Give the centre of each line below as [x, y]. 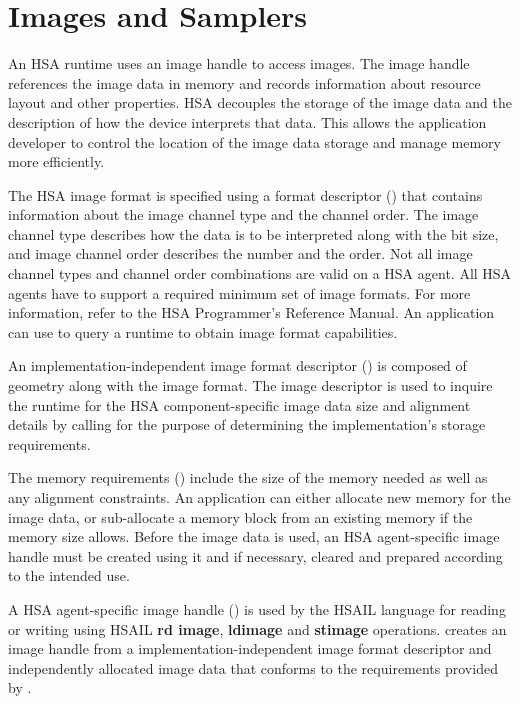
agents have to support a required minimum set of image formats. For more [239, 292]
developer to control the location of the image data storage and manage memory [254, 141]
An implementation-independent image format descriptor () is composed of [237, 365]
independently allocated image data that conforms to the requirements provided [253, 667]
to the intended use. [69, 575]
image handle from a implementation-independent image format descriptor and [250, 648]
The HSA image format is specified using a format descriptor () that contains [245, 194]
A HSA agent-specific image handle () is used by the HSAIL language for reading [257, 608]
